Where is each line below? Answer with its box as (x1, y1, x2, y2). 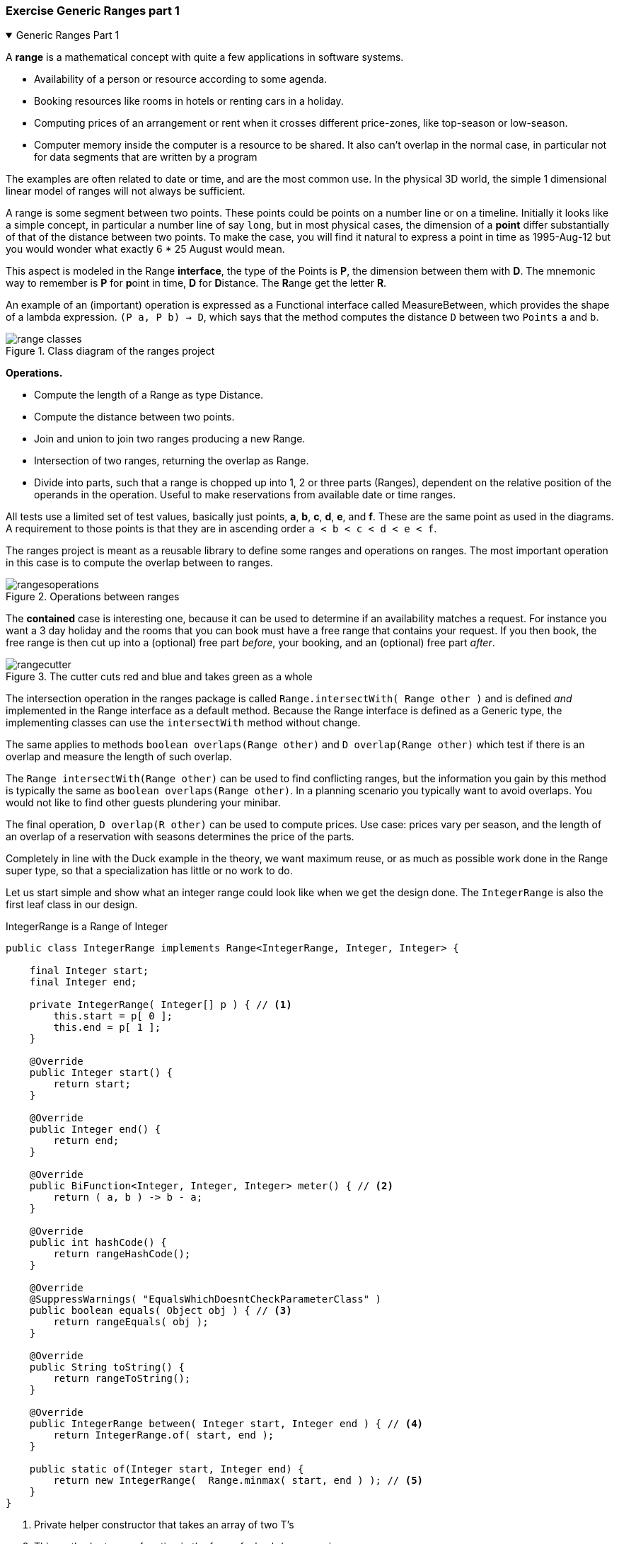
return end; (53, 1135, 120, 1147)
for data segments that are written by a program (34, 151, 258, 164)
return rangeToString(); (53, 1373, 191, 1385)
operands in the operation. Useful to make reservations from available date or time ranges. (34, 488, 456, 501)
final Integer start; (29, 965, 149, 977)
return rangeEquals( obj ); (53, 1316, 209, 1328)
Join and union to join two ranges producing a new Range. (34, 433, 306, 445)
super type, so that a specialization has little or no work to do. (6, 864, 293, 877)
